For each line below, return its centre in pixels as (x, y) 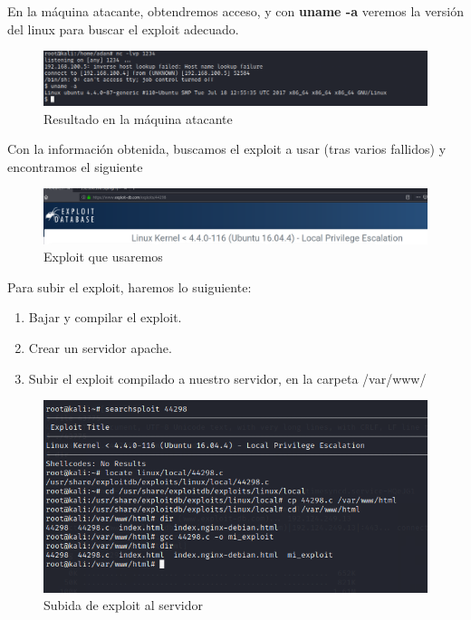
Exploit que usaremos (103, 257)
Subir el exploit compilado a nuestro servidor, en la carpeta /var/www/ (227, 378)
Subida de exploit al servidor (123, 605)
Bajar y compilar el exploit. (105, 317)
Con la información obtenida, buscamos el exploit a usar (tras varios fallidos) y (227, 149)
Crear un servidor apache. (100, 347)
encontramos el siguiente (75, 166)
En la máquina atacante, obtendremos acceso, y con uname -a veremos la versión (235, 11)
